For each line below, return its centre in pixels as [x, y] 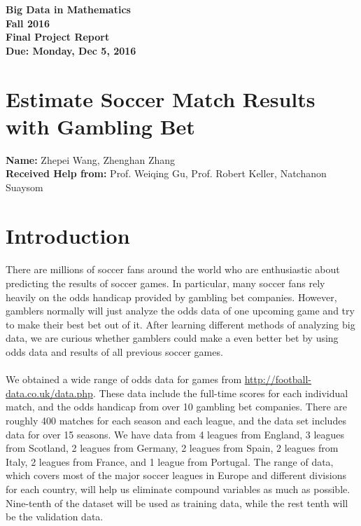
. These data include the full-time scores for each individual [220, 393]
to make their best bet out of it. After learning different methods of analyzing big [180, 324]
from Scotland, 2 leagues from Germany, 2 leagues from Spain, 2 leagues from [172, 448]
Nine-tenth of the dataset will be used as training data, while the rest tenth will [177, 503]
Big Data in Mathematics [68, 9]
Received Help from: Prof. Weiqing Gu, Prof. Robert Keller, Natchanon [166, 173]
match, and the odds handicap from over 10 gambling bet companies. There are [176, 407]
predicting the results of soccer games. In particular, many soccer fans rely [165, 283]
